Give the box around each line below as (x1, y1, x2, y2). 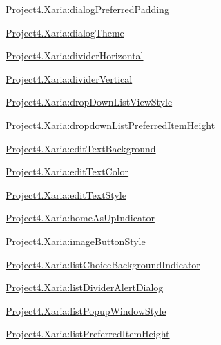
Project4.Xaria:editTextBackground (6, 141, 156, 155)
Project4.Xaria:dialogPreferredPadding (6, 2, 169, 16)
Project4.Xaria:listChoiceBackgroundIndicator (6, 257, 200, 271)
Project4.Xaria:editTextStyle (6, 187, 126, 201)
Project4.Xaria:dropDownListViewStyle (6, 95, 173, 109)
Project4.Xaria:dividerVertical (6, 71, 133, 86)
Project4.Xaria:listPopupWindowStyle (6, 303, 166, 317)
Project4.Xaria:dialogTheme (6, 25, 124, 39)
